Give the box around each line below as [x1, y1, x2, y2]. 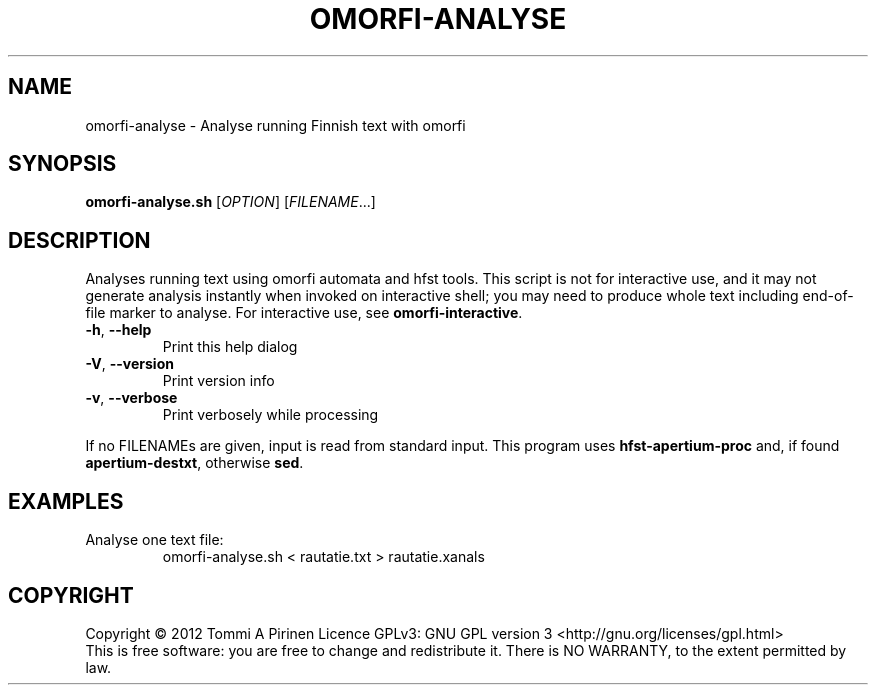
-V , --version [85, 355, 174, 373]
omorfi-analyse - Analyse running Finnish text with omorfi [85, 116, 466, 134]
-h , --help [85, 321, 152, 339]
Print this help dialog [162, 338, 298, 356]
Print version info [162, 372, 275, 390]
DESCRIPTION [8, 227, 151, 253]
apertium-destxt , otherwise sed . [85, 454, 304, 472]
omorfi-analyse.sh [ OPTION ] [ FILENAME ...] [85, 193, 376, 211]
